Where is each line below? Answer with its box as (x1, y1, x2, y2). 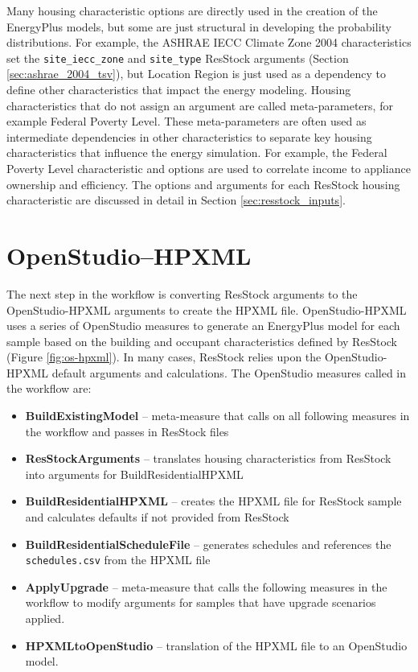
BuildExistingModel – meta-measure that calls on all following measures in (25, 407, 410, 424)
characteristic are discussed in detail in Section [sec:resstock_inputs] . (6, 192, 346, 208)
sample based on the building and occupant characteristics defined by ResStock (6, 332, 397, 349)
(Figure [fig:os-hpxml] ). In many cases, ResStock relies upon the (6, 348, 322, 365)
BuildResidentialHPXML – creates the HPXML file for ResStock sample (25, 493, 402, 509)
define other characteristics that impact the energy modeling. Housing (6, 81, 351, 98)
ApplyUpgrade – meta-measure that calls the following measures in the (25, 578, 387, 595)
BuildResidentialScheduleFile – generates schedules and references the (25, 535, 391, 552)
